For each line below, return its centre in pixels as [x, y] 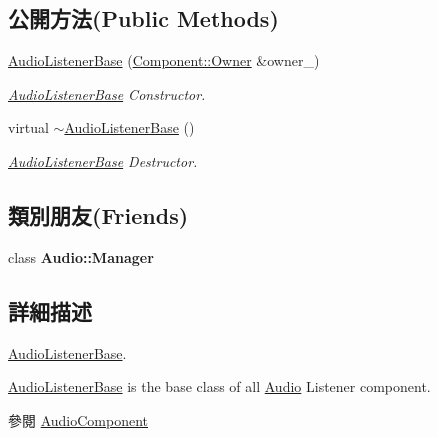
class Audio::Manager [81, 256]
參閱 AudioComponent [78, 419]
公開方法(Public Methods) [143, 18]
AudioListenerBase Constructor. [107, 93]
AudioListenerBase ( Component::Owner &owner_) [164, 60]
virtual [28, 127]
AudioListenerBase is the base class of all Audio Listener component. [219, 386]
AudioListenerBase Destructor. [103, 160]
